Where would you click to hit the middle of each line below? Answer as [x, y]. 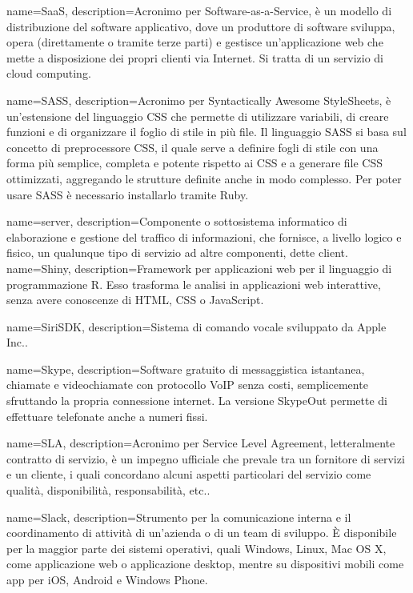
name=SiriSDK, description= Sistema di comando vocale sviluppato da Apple [196, 326]
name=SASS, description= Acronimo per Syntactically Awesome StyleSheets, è [199, 100]
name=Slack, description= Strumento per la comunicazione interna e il [179, 517]
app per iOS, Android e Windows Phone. [107, 579]
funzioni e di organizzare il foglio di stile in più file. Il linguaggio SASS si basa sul [206, 132]
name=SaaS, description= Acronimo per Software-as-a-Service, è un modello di [199, 10]
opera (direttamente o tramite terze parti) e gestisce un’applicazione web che [195, 42]
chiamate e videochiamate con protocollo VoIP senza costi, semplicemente [187, 385]
